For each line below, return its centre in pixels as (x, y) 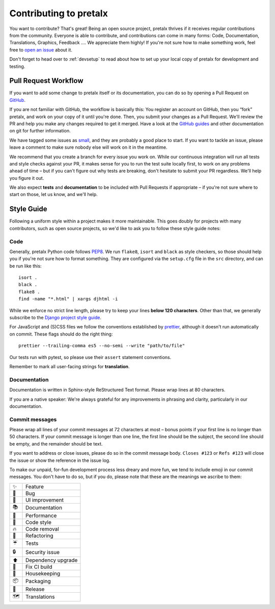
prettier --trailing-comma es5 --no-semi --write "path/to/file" (102, 346)
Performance (41, 515)
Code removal (43, 529)
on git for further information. (40, 131)
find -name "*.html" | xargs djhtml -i (68, 299)
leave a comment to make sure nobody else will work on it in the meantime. (88, 147)
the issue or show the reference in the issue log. (60, 460)
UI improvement (45, 500)
